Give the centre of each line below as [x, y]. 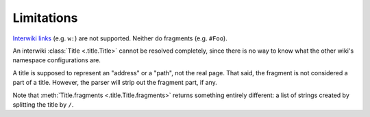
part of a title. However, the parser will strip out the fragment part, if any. [115, 83]
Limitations [45, 18]
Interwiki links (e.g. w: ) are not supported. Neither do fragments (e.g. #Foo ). [120, 38]
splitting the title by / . [43, 104]
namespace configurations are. [57, 60]
